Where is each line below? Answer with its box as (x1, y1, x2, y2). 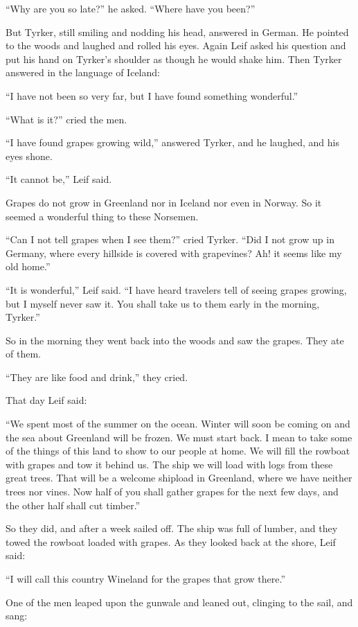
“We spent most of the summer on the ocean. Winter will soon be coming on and (6, 416, 350, 431)
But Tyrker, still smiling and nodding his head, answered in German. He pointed (6, 24, 349, 39)
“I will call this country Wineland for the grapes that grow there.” (6, 572, 286, 585)
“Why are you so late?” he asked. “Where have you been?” (6, 1, 256, 15)
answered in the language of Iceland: (6, 65, 160, 80)
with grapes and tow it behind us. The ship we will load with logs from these (6, 457, 333, 471)
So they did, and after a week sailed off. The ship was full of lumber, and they (6, 521, 338, 536)
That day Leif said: (6, 393, 87, 407)
